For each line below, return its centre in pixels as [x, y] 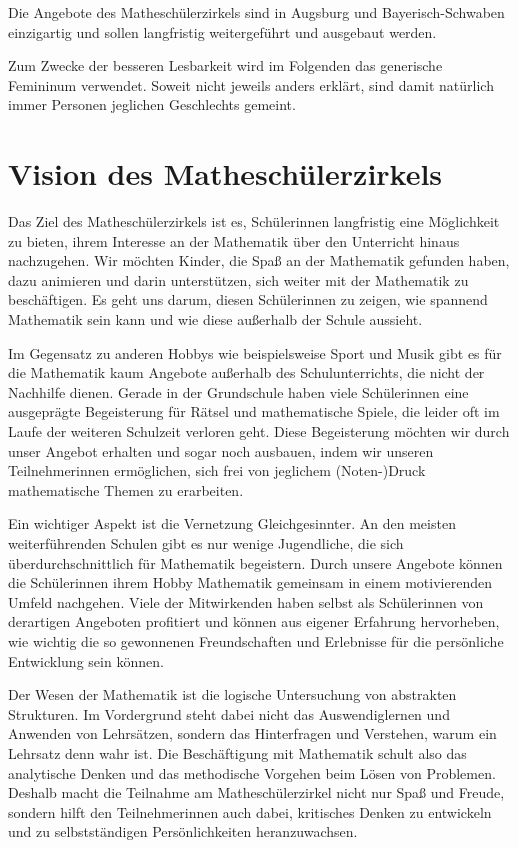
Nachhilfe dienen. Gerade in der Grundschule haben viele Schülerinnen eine [238, 391]
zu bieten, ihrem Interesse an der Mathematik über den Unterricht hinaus [234, 240]
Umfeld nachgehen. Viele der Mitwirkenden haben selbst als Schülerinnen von [246, 601]
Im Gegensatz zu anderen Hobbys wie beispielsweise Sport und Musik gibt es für [255, 352]
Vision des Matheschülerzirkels [225, 173]
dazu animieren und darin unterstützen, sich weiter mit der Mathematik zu [238, 279]
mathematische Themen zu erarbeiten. [126, 489]
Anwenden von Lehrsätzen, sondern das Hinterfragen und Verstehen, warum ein [252, 733]
